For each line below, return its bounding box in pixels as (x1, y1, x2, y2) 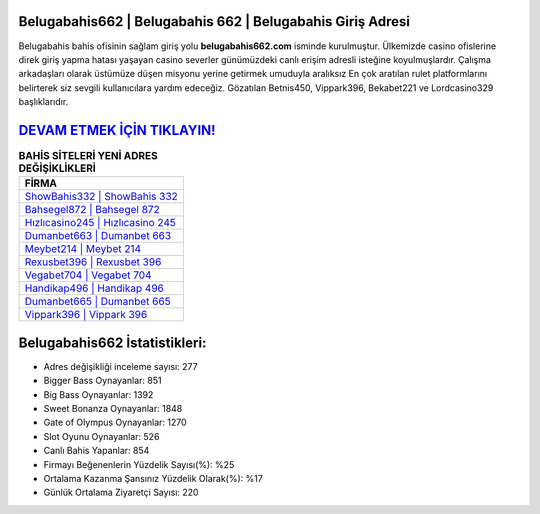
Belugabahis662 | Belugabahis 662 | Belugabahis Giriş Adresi (18, 13, 410, 30)
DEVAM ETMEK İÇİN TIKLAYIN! (18, 121, 216, 139)
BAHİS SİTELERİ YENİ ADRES (18, 149, 159, 163)
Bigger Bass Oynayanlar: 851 (43, 375, 162, 387)
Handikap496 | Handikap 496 (24, 281, 165, 295)
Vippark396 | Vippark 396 (24, 308, 148, 322)
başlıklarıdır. (18, 96, 69, 108)
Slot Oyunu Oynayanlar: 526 (43, 430, 160, 442)
